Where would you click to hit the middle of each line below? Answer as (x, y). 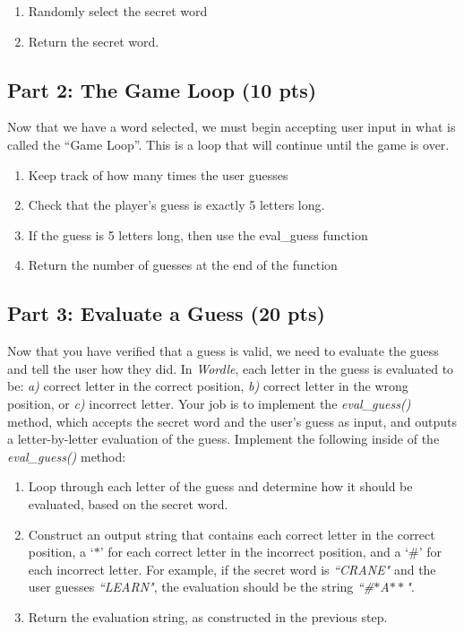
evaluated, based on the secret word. (128, 503)
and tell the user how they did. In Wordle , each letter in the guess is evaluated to (231, 368)
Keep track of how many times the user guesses (158, 174)
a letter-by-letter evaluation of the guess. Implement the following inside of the (223, 439)
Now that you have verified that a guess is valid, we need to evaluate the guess (223, 351)
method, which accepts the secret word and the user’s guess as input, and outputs (232, 421)
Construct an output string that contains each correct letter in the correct (232, 534)
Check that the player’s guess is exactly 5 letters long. (176, 205)
